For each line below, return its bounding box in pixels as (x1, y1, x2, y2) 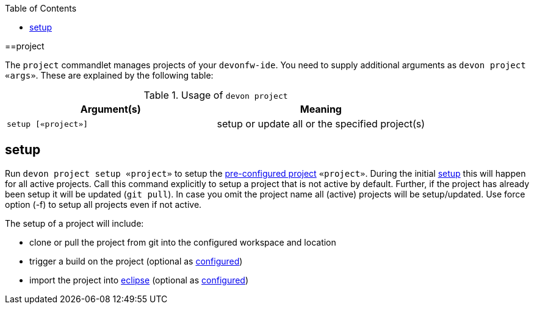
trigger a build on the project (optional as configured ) (29, 255, 243, 266)
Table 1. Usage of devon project (143, 89, 288, 101)
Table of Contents (5, 3, 77, 13)
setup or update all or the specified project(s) (217, 118, 425, 130)
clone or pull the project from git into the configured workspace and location (29, 236, 336, 247)
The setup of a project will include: (5, 218, 144, 229)
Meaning (300, 103, 342, 115)
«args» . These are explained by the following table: (5, 70, 214, 80)
